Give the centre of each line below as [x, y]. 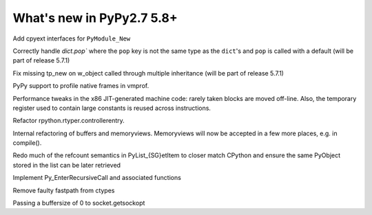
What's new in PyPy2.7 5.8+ [95, 18]
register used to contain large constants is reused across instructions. [112, 108]
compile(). [27, 143]
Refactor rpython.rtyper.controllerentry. [69, 121]
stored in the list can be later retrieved [66, 165]
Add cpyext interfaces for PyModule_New [72, 38]
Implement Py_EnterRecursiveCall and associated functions [97, 178]
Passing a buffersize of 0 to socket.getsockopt [79, 203]
